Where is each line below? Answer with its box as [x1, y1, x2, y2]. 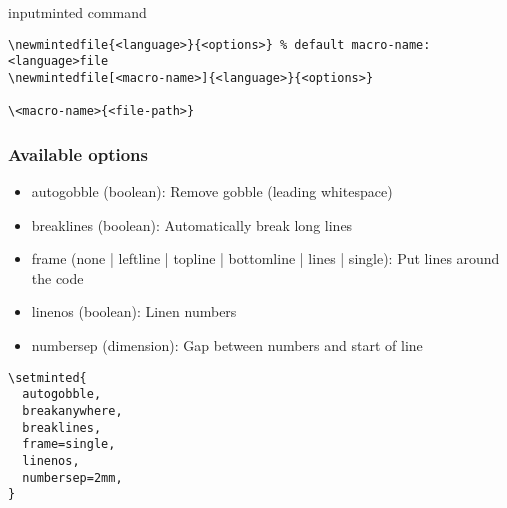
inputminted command [8, 2, 147, 22]
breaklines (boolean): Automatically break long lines [31, 214, 353, 235]
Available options [8, 141, 148, 166]
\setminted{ [8, 370, 87, 385]
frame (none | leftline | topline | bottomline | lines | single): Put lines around [31, 248, 500, 269]
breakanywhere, [22, 403, 123, 418]
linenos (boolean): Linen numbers [31, 301, 237, 322]
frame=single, [22, 437, 116, 452]
